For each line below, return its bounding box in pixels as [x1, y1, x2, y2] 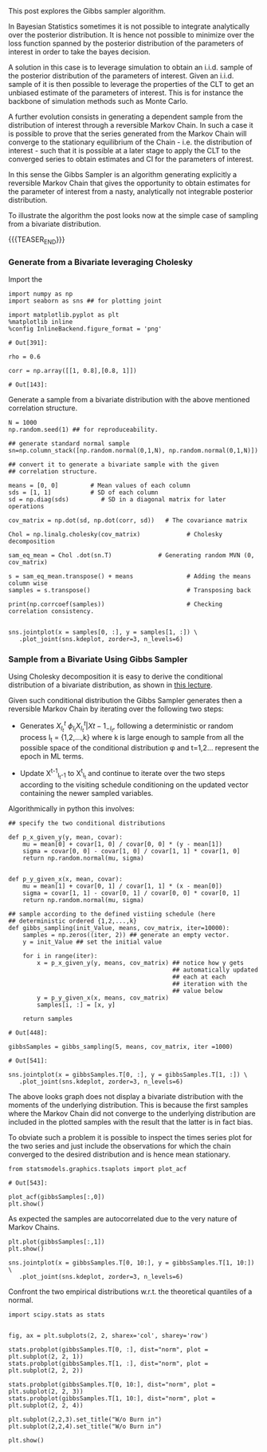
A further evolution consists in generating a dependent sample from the [8, 112, 243, 121]
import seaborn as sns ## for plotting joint [8, 297, 162, 305]
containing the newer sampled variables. [19, 788, 154, 797]
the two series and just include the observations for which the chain [8, 1141, 231, 1150]
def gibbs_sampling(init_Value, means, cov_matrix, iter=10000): [8, 924, 230, 932]
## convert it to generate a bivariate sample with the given [8, 461, 219, 469]
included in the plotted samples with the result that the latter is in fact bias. [8, 1117, 253, 1126]
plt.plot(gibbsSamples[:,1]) [8, 1237, 105, 1246]
